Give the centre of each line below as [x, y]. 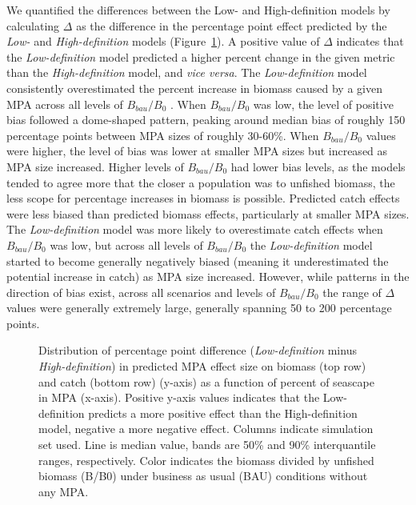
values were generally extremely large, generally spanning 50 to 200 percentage [199, 308]
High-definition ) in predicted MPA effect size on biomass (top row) [202, 366]
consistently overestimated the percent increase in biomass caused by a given [194, 88]
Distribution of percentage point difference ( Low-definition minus [198, 350]
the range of [352, 292]
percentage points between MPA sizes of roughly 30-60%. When [163, 135]
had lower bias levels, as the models [318, 166]
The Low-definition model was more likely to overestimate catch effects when [195, 229]
